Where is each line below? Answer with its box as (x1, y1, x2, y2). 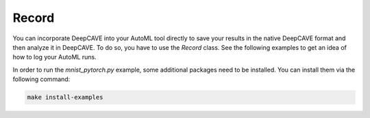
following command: (12, 75, 71, 83)
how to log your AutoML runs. (12, 53, 97, 61)
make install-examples (27, 93, 103, 102)
